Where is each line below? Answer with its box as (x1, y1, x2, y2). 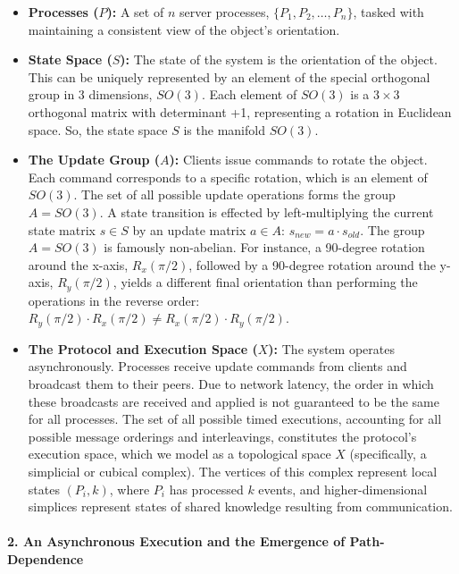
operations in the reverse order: (28, 291, 200, 309)
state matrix (28, 220, 96, 239)
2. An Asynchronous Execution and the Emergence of (7, 532, 346, 551)
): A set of (106, 3, 164, 21)
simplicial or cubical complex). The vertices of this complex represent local (28, 461, 438, 480)
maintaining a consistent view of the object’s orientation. (28, 20, 340, 38)
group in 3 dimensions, (28, 85, 153, 104)
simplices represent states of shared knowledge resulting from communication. (28, 497, 453, 516)
